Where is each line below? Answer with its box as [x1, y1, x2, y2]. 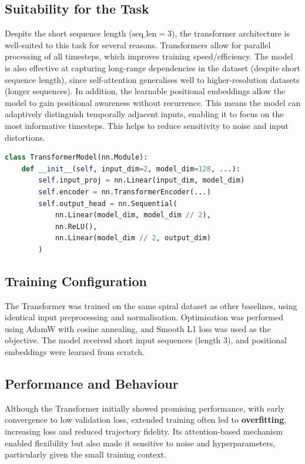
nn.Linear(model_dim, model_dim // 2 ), [55, 211, 211, 220]
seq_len [132, 30, 157, 39]
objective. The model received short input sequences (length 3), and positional [5, 334, 287, 346]
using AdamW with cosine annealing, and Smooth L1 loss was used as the [5, 322, 271, 334]
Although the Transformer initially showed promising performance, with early [5, 402, 285, 414]
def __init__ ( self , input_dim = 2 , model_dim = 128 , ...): [21, 164, 241, 173]
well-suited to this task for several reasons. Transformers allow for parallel [5, 38, 271, 51]
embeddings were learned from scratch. [5, 346, 145, 358]
